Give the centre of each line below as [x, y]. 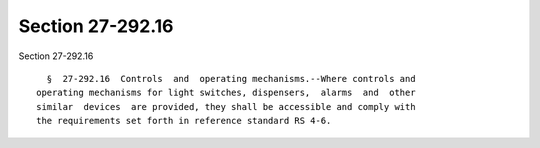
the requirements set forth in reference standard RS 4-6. [184, 121]
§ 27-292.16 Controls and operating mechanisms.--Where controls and [231, 78]
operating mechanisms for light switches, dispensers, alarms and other [226, 93]
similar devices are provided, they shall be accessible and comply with [226, 106]
